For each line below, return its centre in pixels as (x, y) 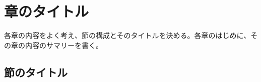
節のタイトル (36, 72)
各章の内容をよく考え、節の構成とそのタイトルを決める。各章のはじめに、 (127, 35)
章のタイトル (47, 11)
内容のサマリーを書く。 (64, 45)
